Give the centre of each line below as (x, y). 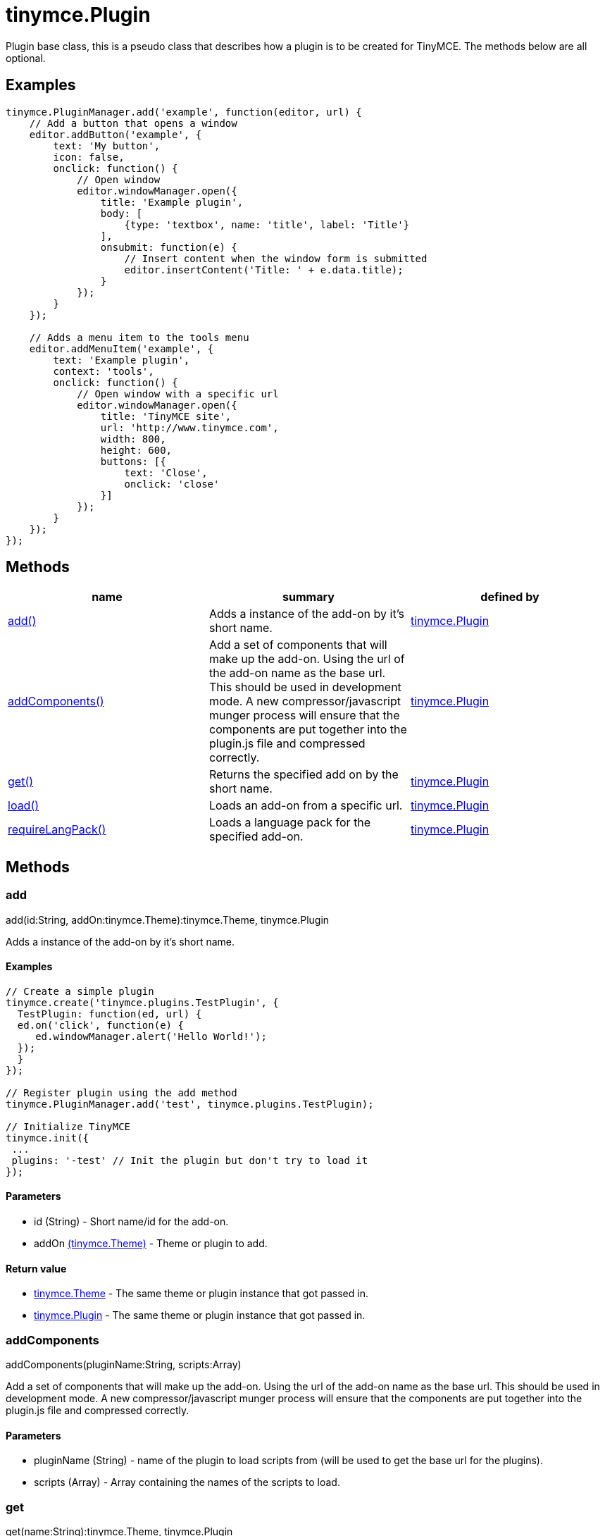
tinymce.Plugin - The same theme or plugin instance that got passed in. (200, 1315)
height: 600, (136, 450)
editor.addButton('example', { (116, 134)
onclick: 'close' (172, 484)
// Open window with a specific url (178, 394)
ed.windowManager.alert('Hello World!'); (151, 1036)
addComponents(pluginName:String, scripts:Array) (124, 1365)
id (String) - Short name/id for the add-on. (131, 1222)
